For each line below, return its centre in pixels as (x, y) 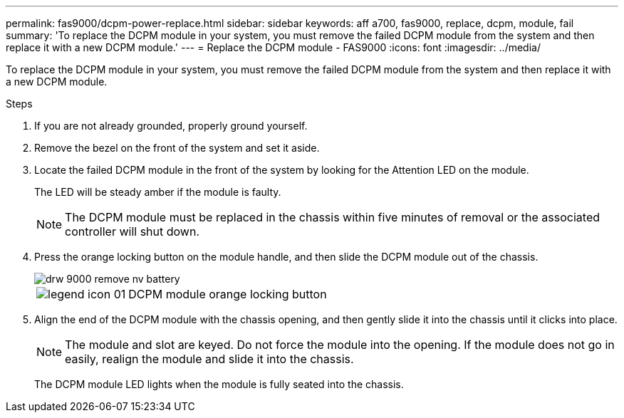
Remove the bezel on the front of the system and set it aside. (177, 148)
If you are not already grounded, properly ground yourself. (171, 126)
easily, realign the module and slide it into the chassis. (209, 359)
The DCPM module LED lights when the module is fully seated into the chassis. (219, 384)
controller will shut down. (132, 231)
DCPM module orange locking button (228, 294)
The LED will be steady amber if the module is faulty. (158, 192)
